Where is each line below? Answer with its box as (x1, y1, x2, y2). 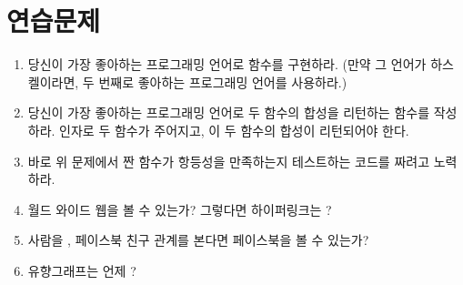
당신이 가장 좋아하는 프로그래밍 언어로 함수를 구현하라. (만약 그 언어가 (27, 55, 427, 74)
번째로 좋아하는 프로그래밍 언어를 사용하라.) (98, 72, 347, 91)
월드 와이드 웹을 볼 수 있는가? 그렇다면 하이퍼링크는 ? (27, 199, 332, 219)
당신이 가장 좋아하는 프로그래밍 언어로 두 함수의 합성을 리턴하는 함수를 (27, 103, 430, 122)
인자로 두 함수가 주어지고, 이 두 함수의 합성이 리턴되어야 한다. (59, 120, 409, 139)
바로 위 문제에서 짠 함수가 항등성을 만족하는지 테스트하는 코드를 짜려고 (27, 151, 430, 170)
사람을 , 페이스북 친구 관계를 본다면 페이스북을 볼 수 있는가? (27, 230, 369, 249)
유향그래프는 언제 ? (27, 260, 136, 280)
